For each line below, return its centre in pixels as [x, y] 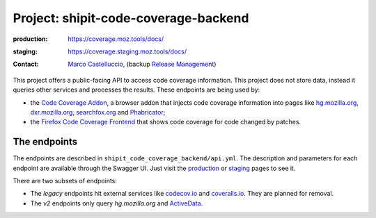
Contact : [26, 64]
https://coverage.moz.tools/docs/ [116, 39]
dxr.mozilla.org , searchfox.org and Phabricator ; [98, 112]
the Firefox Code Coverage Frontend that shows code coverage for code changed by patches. [166, 122]
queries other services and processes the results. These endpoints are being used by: [136, 90]
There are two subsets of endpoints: [65, 181]
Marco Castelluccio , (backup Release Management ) [142, 64]
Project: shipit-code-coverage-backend [131, 18]
